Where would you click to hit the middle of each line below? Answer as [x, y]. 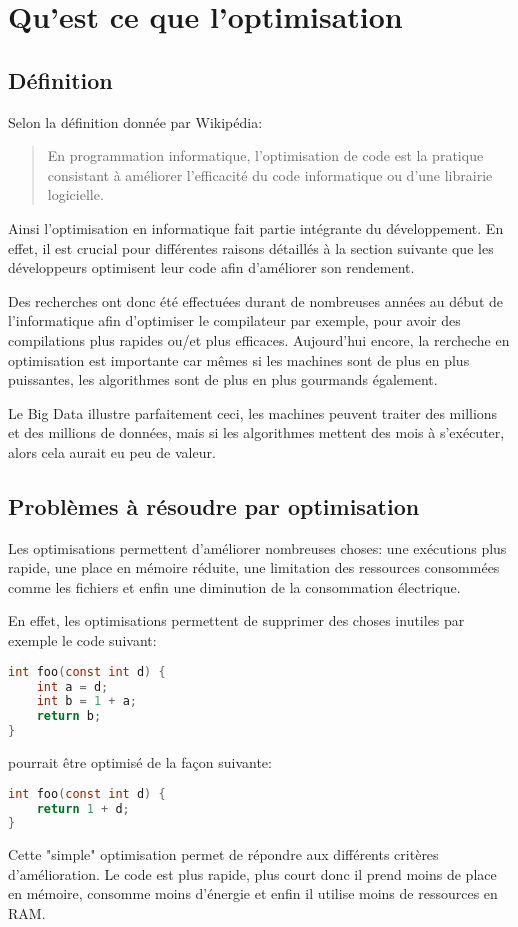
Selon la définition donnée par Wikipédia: [135, 121]
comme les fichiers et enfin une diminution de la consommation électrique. [234, 586]
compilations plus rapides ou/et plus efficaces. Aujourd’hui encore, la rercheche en [259, 339]
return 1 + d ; [83, 808]
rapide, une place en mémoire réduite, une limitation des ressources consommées [254, 567]
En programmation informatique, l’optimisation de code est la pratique [265, 155]
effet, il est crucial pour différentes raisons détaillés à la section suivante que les [251, 247]
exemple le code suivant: [82, 640]
